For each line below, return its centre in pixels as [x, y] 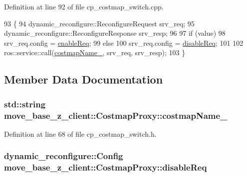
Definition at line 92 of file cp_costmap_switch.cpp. [84, 6]
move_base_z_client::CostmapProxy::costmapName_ [116, 115]
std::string [25, 104]
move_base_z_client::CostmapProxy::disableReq [106, 167]
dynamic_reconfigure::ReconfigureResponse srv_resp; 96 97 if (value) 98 [115, 33]
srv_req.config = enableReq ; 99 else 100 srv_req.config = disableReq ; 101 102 [124, 43]
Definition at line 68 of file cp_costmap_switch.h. [80, 133]
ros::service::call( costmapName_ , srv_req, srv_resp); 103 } [95, 52]
